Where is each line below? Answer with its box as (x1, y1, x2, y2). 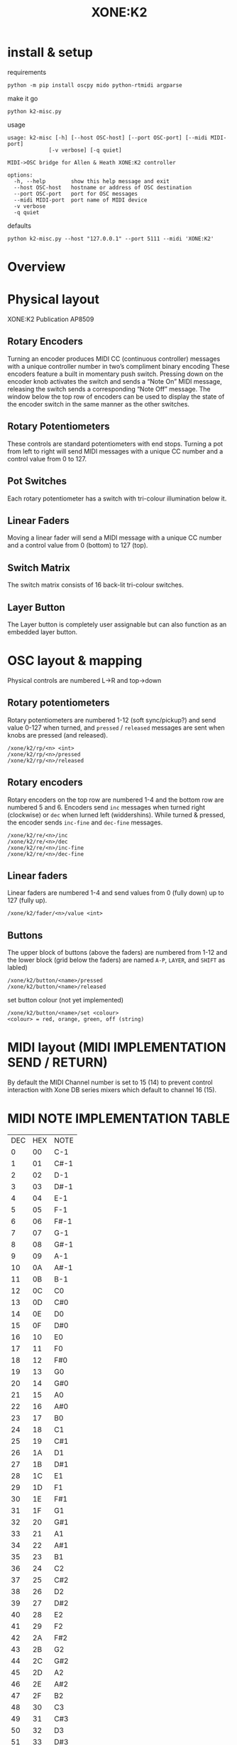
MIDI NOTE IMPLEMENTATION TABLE (7, 1111, 231, 1127)
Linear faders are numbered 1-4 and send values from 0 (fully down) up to (7, 889, 225, 897)
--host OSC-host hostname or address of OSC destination (13, 184, 192, 191)
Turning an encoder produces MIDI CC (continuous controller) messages (7, 354, 221, 363)
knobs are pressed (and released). (7, 730, 109, 739)
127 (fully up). (7, 896, 48, 905)
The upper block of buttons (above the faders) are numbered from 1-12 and (7, 948, 228, 957)
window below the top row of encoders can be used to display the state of (7, 392, 225, 401)
